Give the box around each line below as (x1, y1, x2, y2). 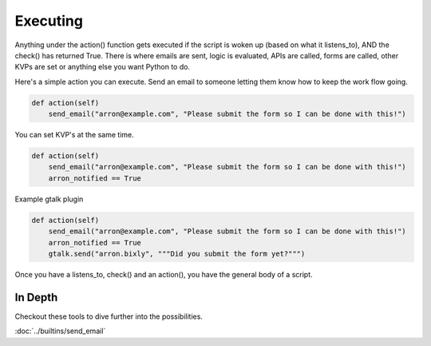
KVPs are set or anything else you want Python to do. (14, 62, 191, 72)
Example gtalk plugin (14, 194, 84, 204)
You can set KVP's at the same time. (14, 130, 135, 140)
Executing (14, 12, 84, 30)
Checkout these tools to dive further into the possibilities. (14, 312, 204, 321)
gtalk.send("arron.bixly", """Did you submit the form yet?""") (48, 249, 306, 258)
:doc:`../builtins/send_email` (14, 326, 106, 336)
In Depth (14, 290, 58, 304)
